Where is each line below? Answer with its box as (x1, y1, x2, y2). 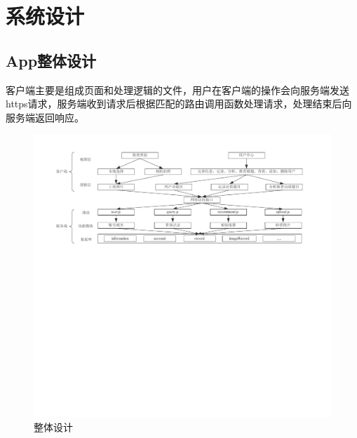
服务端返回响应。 (6, 109, 84, 124)
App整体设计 (6, 49, 97, 71)
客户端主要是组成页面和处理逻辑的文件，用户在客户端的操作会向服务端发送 (6, 82, 349, 97)
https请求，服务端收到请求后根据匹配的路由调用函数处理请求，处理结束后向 (6, 96, 352, 111)
